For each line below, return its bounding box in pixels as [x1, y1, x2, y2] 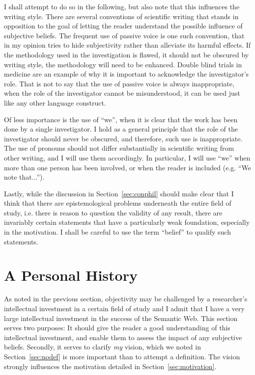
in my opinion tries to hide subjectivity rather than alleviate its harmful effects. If [4, 40, 251, 50]
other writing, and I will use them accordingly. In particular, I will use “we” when [4, 152, 251, 162]
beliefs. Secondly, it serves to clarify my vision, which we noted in [4, 342, 201, 352]
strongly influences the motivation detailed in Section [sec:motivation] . [4, 361, 217, 371]
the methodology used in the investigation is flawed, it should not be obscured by [4, 49, 249, 59]
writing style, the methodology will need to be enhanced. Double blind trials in [4, 59, 242, 69]
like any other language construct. [4, 97, 106, 107]
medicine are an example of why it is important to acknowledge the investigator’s [4, 69, 249, 79]
